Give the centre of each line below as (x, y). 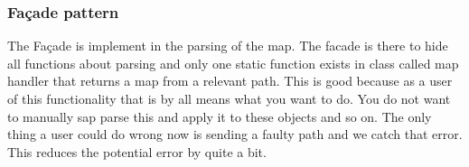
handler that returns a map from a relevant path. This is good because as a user (230, 81)
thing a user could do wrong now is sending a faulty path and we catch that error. (235, 134)
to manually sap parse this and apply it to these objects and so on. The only (220, 116)
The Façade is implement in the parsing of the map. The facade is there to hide (228, 46)
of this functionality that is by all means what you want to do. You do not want (229, 98)
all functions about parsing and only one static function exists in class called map (233, 63)
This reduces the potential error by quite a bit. (137, 151)
